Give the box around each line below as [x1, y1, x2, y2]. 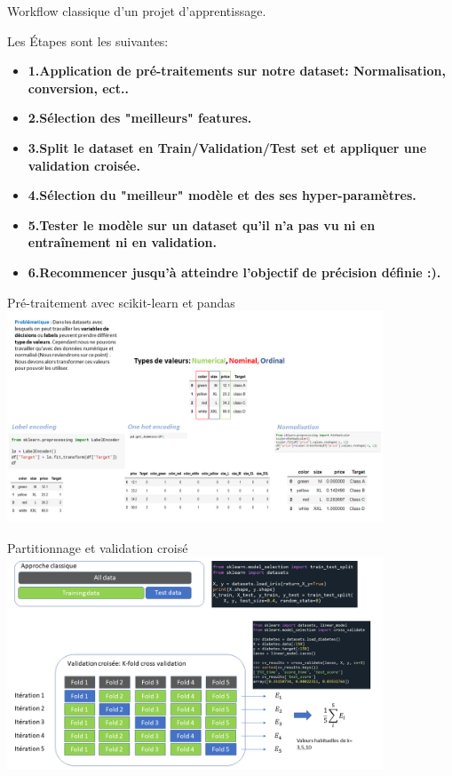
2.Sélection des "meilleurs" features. [28, 108, 252, 127]
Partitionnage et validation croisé [7, 538, 188, 556]
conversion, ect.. [28, 78, 129, 97]
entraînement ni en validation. [28, 233, 217, 252]
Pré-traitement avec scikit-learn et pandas [7, 292, 235, 311]
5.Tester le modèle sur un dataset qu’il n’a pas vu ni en [28, 215, 376, 234]
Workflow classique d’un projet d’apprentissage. [7, 2, 266, 20]
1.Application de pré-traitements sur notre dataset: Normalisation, [28, 61, 446, 80]
